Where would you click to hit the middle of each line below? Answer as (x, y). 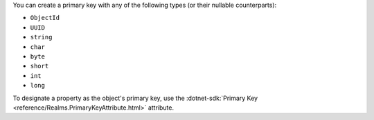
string (41, 37)
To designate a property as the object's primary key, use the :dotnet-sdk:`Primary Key (135, 98)
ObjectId (45, 18)
